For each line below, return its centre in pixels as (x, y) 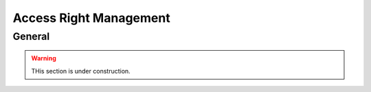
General (31, 36)
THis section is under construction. (81, 71)
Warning (44, 58)
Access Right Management (92, 18)
